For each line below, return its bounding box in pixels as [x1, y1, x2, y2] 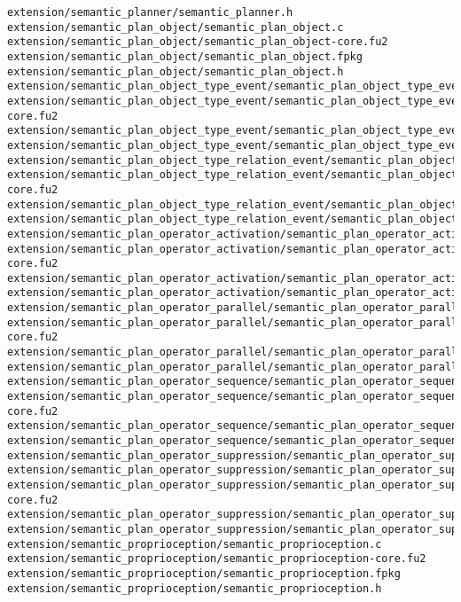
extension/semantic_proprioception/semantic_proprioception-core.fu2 [7, 552, 426, 566]
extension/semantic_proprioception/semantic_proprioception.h [7, 582, 382, 595]
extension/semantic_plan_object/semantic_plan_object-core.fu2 [7, 35, 388, 49]
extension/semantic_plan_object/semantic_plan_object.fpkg [7, 50, 363, 63]
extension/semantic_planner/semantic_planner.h [7, 6, 293, 19]
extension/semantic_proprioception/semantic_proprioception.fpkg [7, 567, 401, 580]
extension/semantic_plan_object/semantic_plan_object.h [7, 65, 344, 78]
